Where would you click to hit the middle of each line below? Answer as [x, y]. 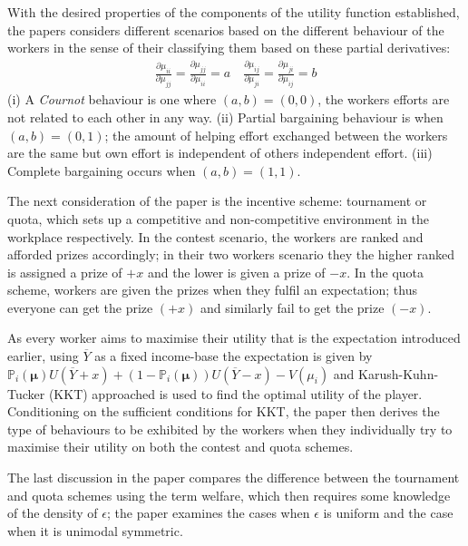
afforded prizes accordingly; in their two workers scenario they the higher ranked [231, 254]
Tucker [26, 393]
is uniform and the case [388, 513]
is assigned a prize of [65, 272]
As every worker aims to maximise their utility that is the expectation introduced [234, 338]
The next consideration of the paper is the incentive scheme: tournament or [217, 201]
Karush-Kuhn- [399, 373]
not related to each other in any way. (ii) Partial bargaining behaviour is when [225, 117]
